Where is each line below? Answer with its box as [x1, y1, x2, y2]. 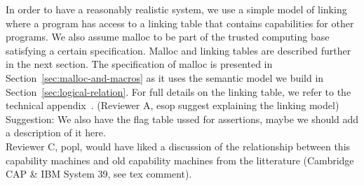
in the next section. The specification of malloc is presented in [6, 57, 273, 71]
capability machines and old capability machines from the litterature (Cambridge [6, 152, 354, 167]
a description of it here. [6, 125, 106, 140]
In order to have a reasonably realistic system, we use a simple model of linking [6, 2, 347, 16]
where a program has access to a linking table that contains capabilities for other [6, 15, 354, 30]
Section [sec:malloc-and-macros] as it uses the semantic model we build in [6, 70, 324, 85]
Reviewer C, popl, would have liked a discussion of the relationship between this [6, 138, 351, 153]
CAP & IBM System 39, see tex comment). [6, 166, 192, 181]
